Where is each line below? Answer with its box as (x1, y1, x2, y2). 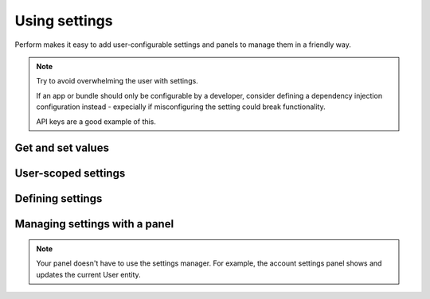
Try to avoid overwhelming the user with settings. (36, 76, 198, 86)
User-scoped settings (14, 167, 126, 181)
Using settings (14, 12, 113, 29)
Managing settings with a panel (14, 217, 174, 231)
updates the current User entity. (36, 270, 141, 279)
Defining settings (14, 192, 103, 206)
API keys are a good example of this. (36, 116, 157, 126)
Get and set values (14, 142, 109, 155)
